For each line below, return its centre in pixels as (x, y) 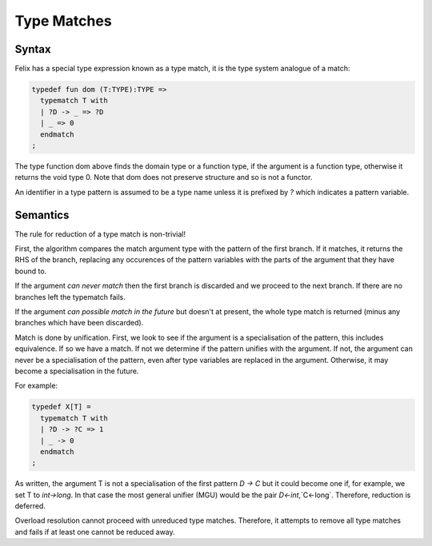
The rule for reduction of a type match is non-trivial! (100, 234)
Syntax (33, 49)
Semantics (42, 215)
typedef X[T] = (61, 407)
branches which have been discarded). (79, 323)
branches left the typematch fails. (70, 297)
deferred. (30, 506)
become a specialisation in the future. (77, 371)
